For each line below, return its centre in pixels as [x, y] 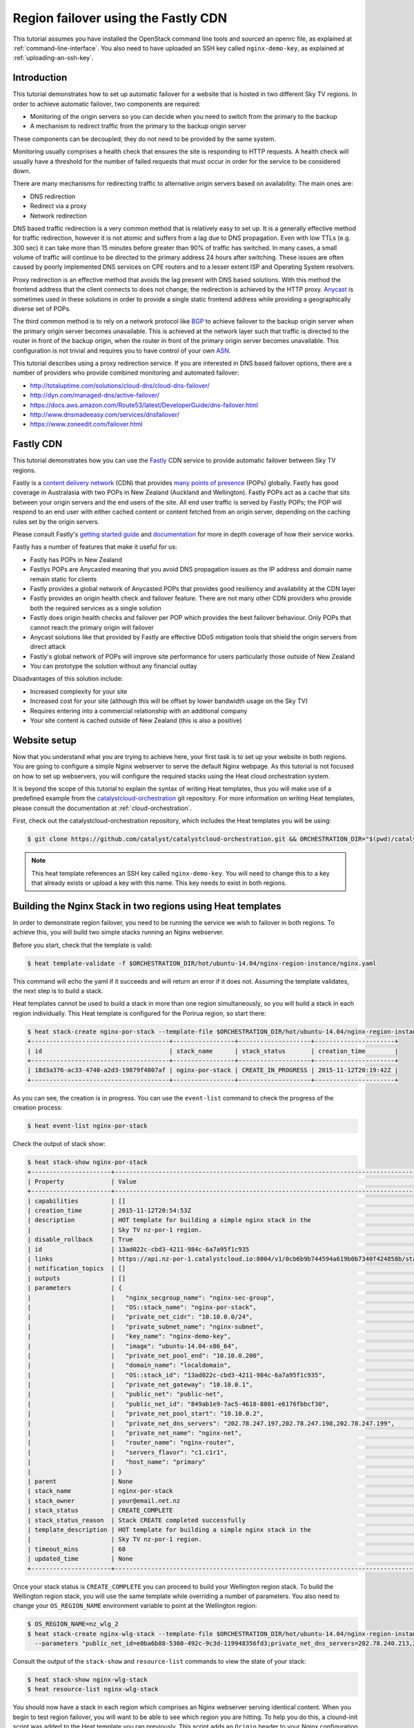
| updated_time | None [80, 1559]
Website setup [45, 740]
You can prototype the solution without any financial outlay [114, 666]
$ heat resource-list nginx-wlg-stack [93, 1689]
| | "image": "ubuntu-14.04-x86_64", [133, 1346]
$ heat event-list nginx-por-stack [87, 1126]
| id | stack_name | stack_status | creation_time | [213, 1051]
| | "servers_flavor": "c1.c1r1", [127, 1452]
